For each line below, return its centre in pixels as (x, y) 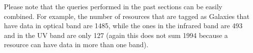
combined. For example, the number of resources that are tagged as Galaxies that (127, 16)
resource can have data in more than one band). (76, 44)
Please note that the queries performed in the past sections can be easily (113, 6)
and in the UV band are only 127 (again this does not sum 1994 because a (116, 35)
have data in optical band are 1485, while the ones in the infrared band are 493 (123, 26)
